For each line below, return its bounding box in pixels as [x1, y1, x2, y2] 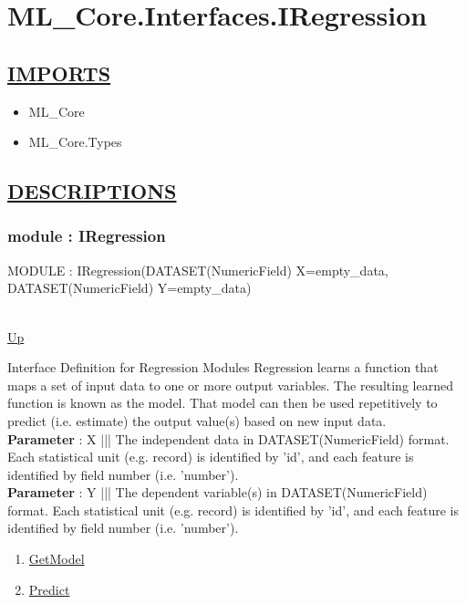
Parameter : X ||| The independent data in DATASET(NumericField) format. [7, 429, 450, 448]
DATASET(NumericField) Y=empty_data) [7, 278, 252, 297]
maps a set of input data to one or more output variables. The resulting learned [7, 375, 453, 394]
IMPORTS [7, 58, 111, 87]
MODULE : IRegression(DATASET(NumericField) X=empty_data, [7, 260, 388, 279]
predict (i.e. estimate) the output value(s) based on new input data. [7, 411, 387, 430]
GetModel [28, 549, 85, 568]
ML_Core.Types [28, 132, 122, 151]
